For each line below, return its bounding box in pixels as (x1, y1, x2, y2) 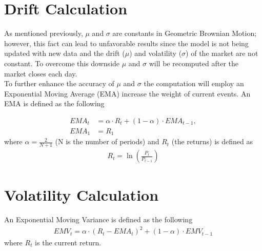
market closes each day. (4, 68, 77, 79)
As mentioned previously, (4, 28, 83, 38)
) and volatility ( (129, 48, 182, 59)
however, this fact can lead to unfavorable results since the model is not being (4, 37, 249, 48)
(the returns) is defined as (171, 136, 253, 147)
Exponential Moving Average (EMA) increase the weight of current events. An (4, 88, 251, 99)
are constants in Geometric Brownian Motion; (112, 28, 257, 38)
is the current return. (35, 237, 102, 247)
